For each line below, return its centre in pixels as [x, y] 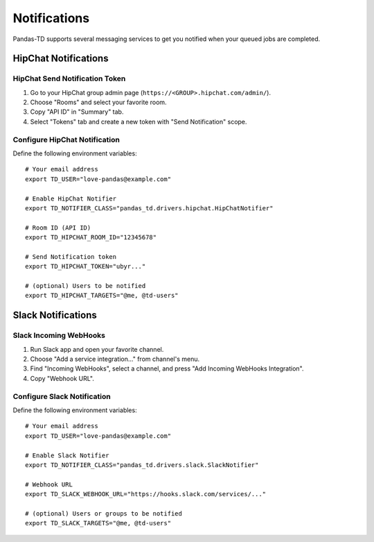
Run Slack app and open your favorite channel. [97, 349]
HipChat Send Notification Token [69, 78]
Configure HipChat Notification [66, 139]
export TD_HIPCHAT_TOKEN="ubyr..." [86, 266]
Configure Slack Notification [62, 396]
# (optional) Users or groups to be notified [104, 513]
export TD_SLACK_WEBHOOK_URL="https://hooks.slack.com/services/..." [146, 494]
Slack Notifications [55, 315]
